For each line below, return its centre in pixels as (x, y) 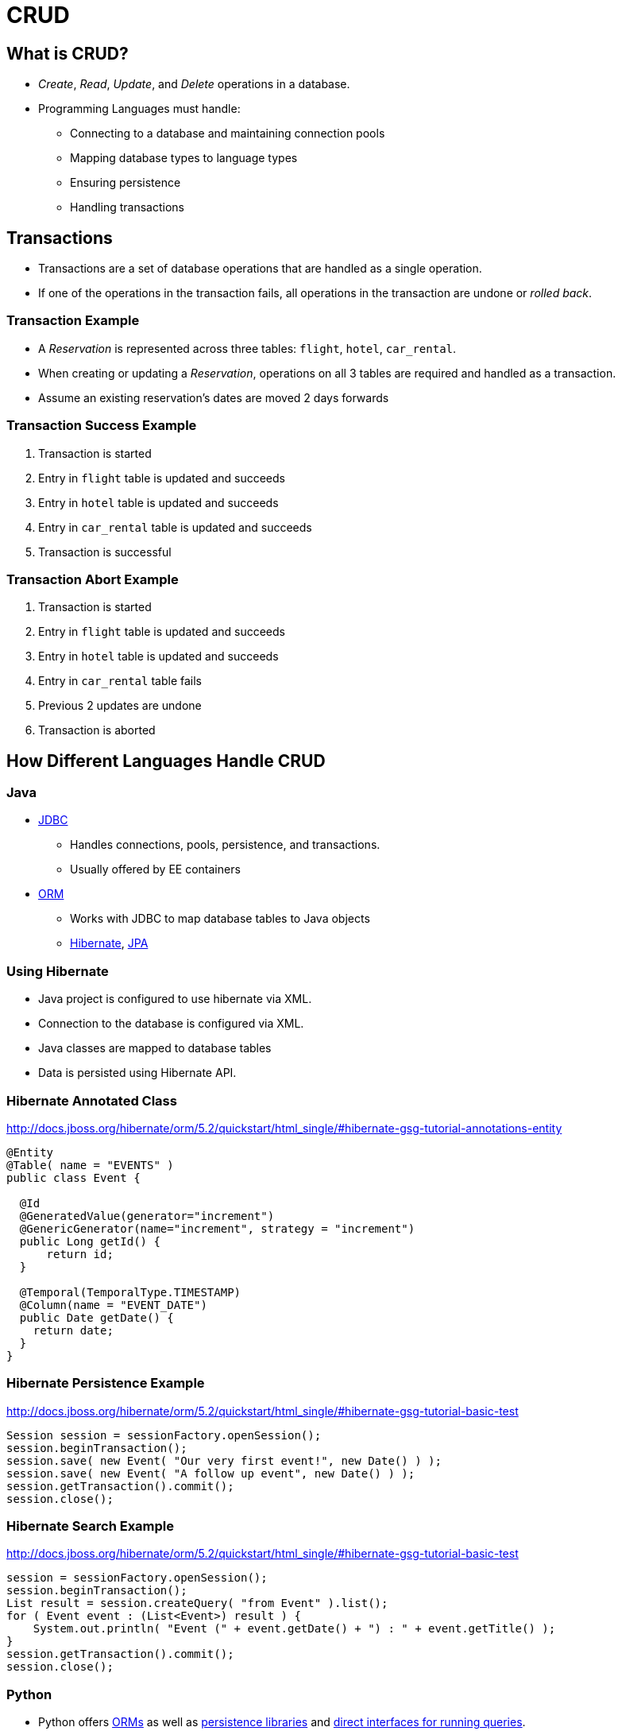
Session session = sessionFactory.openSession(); (164, 1435)
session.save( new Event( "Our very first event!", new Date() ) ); (224, 1460)
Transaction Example (73, 321)
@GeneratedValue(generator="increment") (147, 1216)
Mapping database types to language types (184, 158)
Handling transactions (127, 207)
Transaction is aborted (97, 730)
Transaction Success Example (102, 426)
